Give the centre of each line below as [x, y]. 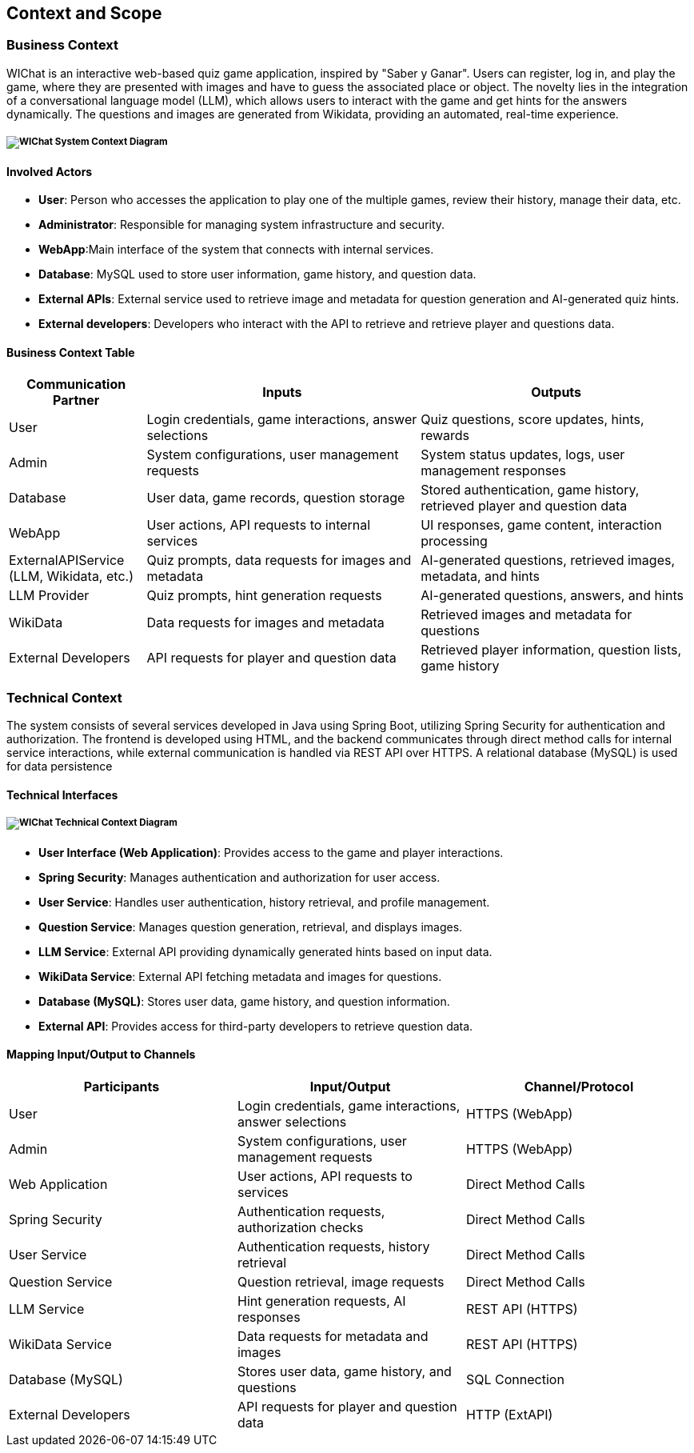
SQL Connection [515, 1379]
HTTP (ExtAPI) [509, 1414]
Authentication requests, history [333, 1246]
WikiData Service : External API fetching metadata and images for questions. [240, 976]
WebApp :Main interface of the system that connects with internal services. [236, 250]
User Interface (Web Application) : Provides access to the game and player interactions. [271, 852]
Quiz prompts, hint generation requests [264, 596]
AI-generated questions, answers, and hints [552, 596]
